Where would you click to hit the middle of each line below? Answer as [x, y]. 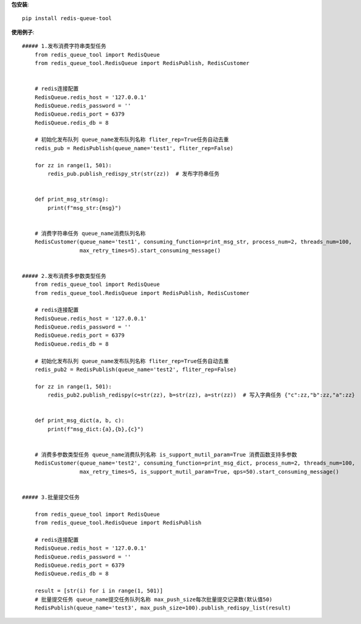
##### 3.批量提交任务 [51, 497]
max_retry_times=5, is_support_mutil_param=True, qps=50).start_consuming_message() [209, 472]
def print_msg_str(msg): [71, 199]
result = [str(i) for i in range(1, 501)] [99, 591]
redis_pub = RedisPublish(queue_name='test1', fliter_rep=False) [134, 148]
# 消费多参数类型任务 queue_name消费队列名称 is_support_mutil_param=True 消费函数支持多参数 [166, 454]
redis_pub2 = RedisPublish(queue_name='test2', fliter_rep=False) [136, 370]
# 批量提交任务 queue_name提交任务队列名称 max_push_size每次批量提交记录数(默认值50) [153, 599]
